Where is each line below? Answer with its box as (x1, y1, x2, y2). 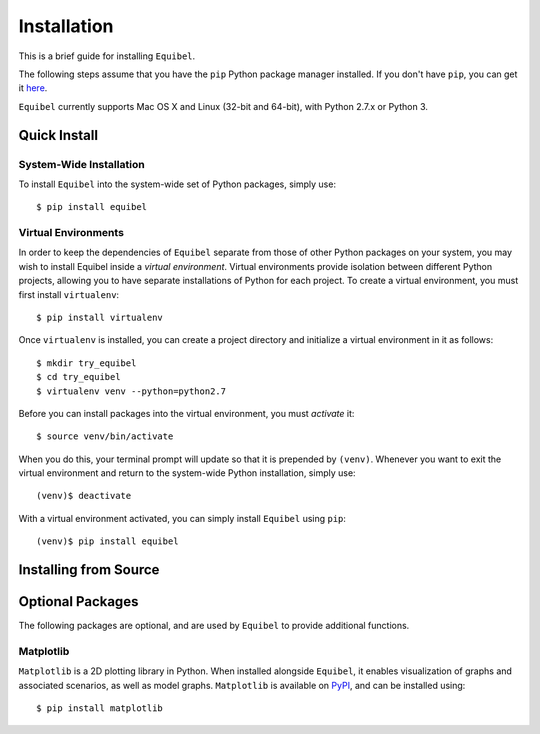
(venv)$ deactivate (36, 490, 132, 502)
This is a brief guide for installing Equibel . (18, 50, 196, 62)
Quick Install (18, 126, 99, 144)
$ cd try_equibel (36, 371, 121, 383)
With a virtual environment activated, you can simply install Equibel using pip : (18, 512, 347, 524)
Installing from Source (18, 561, 160, 579)
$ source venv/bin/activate (36, 431, 174, 442)
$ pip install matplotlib (36, 703, 164, 714)
